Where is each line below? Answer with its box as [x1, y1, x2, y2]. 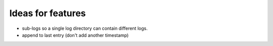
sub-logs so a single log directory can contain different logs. [22, 25, 148, 31]
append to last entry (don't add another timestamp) [22, 32, 129, 38]
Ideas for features [9, 8, 86, 19]
